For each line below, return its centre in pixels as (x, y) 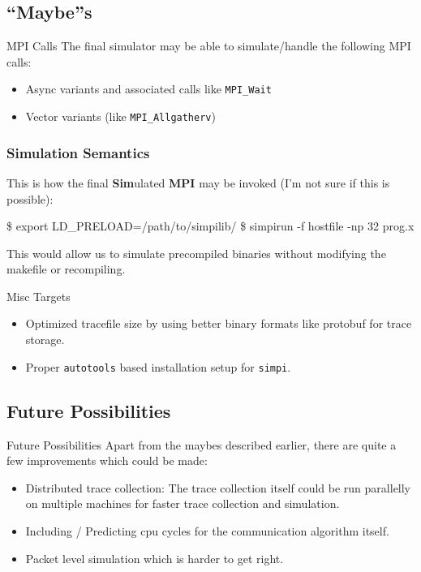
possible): (30, 198)
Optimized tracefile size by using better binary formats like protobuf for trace (219, 323)
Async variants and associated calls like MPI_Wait (148, 89)
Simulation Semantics (78, 152)
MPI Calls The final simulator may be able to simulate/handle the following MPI (209, 46)
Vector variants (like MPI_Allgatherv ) (120, 116)
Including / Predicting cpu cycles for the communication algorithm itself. (207, 530)
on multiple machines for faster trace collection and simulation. (183, 503)
